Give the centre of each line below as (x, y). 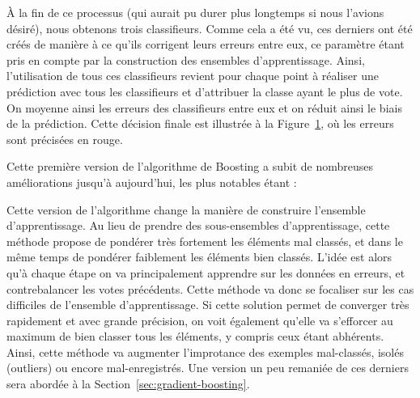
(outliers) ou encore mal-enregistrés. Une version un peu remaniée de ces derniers (208, 368)
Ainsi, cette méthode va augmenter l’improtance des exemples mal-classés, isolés (205, 351)
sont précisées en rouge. (65, 139)
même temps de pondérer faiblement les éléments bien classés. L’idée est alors (199, 257)
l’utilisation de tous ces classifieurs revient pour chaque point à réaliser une (193, 76)
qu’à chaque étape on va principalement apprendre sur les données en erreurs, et (206, 272)
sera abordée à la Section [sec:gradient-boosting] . (128, 384)
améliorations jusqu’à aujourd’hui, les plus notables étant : (152, 182)
